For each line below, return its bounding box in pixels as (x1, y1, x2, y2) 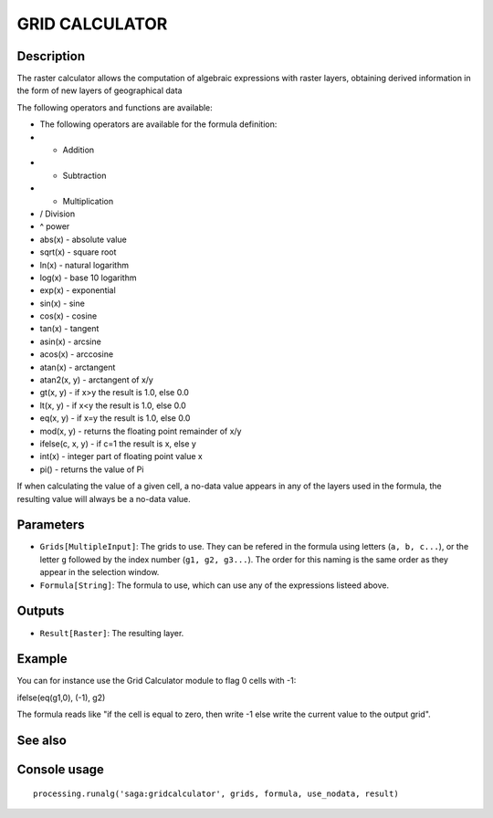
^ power (39, 221, 70, 232)
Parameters (16, 517, 85, 533)
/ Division (39, 208, 76, 219)
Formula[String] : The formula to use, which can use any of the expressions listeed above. (39, 580, 390, 591)
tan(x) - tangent (39, 323, 100, 334)
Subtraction (62, 170, 107, 181)
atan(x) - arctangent (39, 362, 116, 372)
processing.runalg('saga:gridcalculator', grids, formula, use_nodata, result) (33, 788, 399, 799)
